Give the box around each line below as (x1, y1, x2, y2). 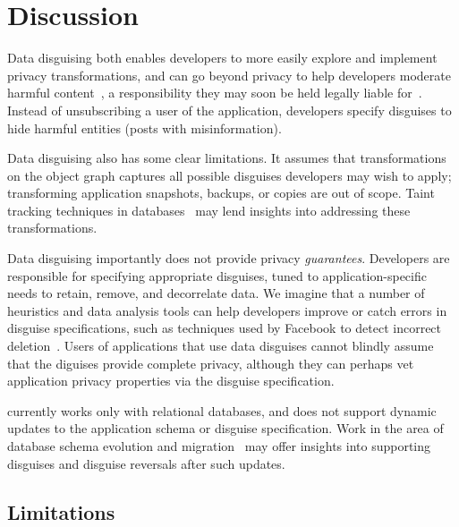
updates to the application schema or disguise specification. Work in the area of (7, 419, 444, 438)
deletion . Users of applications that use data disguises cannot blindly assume (7, 336, 434, 355)
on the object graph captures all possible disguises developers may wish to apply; (7, 166, 452, 184)
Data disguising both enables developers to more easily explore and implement (7, 48, 438, 67)
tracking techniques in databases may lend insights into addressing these (7, 200, 411, 219)
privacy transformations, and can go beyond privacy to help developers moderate (7, 65, 451, 84)
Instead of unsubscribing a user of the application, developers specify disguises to (7, 100, 452, 119)
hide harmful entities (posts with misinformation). (7, 118, 282, 137)
